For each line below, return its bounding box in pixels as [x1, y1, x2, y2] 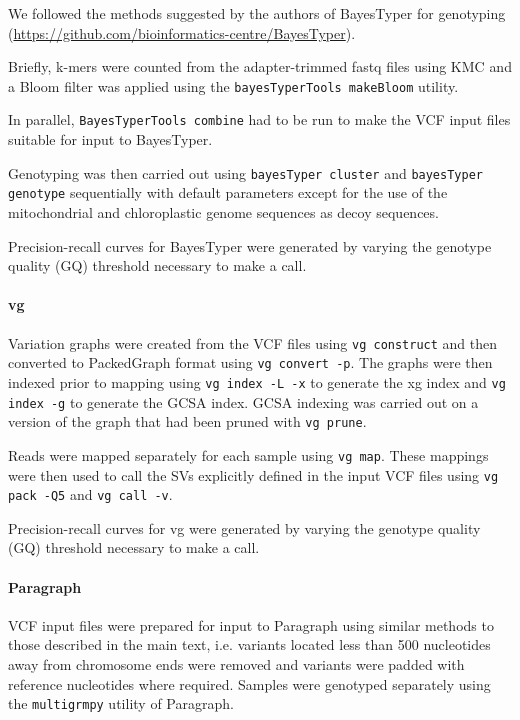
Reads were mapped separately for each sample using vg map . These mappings [8, 444, 489, 465]
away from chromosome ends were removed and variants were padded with [8, 654, 465, 674]
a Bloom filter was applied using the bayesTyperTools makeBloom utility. [8, 75, 459, 96]
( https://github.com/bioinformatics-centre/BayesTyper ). [8, 22, 356, 43]
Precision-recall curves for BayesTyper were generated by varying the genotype [8, 235, 492, 256]
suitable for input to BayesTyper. [8, 129, 213, 150]
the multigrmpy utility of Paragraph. [8, 693, 234, 714]
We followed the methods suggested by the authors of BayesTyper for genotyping [8, 3, 506, 23]
